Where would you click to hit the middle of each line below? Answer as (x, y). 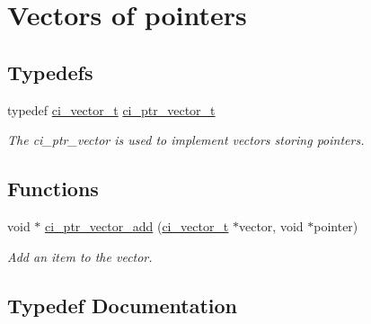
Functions (53, 189)
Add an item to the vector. (80, 256)
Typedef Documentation (122, 305)
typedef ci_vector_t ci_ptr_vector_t (111, 109)
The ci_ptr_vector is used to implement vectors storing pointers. (186, 140)
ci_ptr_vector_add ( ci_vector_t (137, 225)
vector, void (271, 225)
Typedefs (50, 72)
